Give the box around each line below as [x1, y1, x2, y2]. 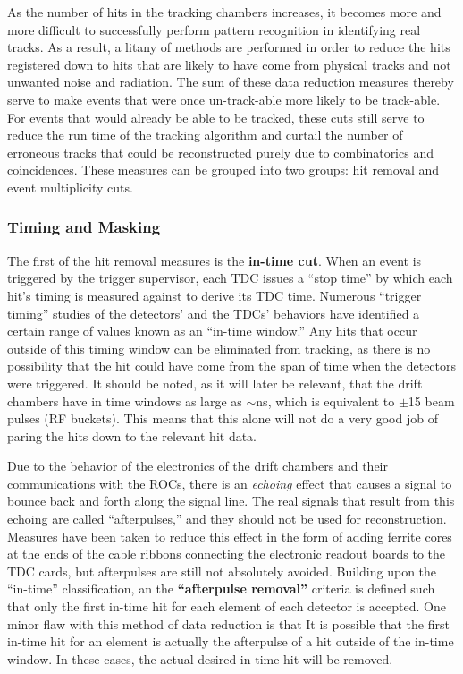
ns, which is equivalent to [256, 391, 395, 410]
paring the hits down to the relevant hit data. [7, 426, 257, 445]
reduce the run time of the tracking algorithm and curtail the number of [7, 125, 403, 144]
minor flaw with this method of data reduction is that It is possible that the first [7, 614, 450, 633]
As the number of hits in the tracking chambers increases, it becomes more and [7, 3, 442, 21]
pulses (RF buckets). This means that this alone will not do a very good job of [7, 409, 438, 428]
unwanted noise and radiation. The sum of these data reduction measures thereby [7, 73, 454, 91]
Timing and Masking [7, 216, 161, 238]
